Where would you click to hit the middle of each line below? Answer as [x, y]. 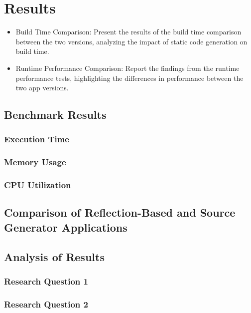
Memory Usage [35, 162]
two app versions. [42, 88]
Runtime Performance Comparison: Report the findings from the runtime [127, 68]
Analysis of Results [54, 256]
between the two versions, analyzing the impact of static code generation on [131, 41]
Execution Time [37, 139]
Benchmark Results [55, 115]
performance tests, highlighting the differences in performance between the [129, 78]
